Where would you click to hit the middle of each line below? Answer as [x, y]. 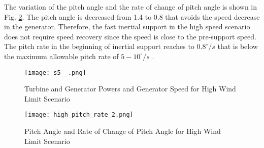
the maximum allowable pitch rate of [61, 56]
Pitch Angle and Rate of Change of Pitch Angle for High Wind [123, 131]
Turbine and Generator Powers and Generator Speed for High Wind [130, 89]
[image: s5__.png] [55, 72]
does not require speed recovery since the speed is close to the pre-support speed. [130, 36]
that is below [238, 46]
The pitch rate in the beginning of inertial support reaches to [99, 46]
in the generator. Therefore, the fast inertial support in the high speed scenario [127, 27]
